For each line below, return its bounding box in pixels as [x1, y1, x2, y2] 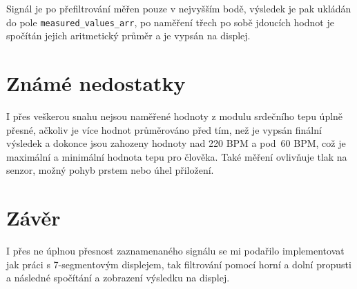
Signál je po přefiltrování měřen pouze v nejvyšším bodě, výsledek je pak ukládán [6, 1, 351, 15]
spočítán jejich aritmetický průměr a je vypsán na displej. [6, 28, 251, 43]
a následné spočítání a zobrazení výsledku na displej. [6, 270, 230, 285]
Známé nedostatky [6, 69, 186, 97]
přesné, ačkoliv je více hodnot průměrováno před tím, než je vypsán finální [6, 122, 322, 137]
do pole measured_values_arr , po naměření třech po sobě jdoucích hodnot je [6, 14, 334, 29]
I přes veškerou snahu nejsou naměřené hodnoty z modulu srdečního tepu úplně [6, 108, 343, 123]
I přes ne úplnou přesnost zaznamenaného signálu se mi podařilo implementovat [6, 243, 345, 258]
